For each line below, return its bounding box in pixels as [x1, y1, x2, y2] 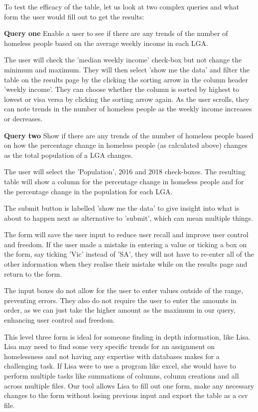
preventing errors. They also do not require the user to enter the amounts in [4, 295, 237, 305]
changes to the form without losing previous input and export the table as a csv [4, 390, 248, 401]
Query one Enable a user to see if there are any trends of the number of [4, 28, 228, 38]
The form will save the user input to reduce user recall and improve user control [4, 229, 249, 240]
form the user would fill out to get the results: [4, 11, 144, 21]
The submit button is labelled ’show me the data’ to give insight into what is [4, 203, 240, 213]
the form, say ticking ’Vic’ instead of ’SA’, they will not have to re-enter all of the [4, 249, 254, 259]
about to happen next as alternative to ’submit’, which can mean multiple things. [4, 212, 254, 223]
